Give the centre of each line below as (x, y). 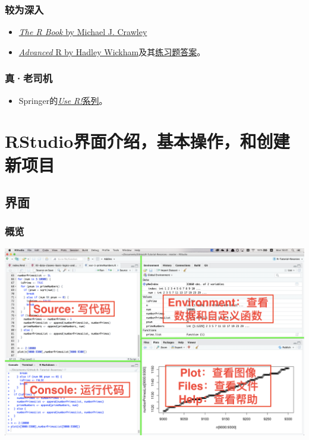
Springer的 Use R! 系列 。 (63, 100)
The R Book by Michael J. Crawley (83, 32)
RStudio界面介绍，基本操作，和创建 (147, 141)
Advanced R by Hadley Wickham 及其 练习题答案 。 (112, 51)
